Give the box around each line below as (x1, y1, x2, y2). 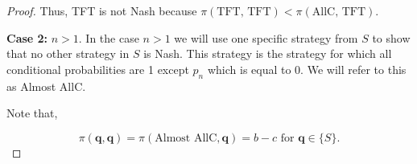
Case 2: (6, 29, 48, 46)
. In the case (78, 29, 139, 46)
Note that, (6, 105, 58, 121)
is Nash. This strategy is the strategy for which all (143, 45, 392, 62)
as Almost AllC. (6, 77, 86, 94)
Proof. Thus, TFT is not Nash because (6, 2, 197, 18)
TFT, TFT (217, 6, 271, 18)
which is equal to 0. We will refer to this (207, 60, 407, 77)
